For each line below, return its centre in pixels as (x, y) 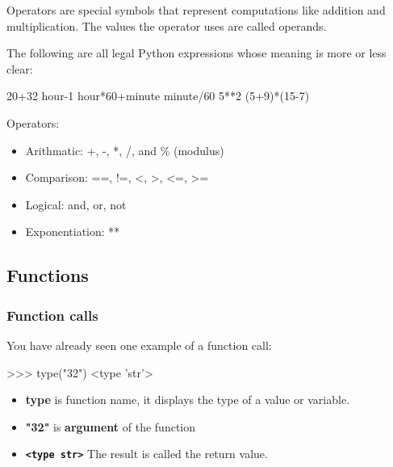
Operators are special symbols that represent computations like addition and (196, 10)
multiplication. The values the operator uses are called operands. (167, 25)
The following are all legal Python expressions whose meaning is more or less (196, 53)
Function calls (52, 315)
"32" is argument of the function (111, 426)
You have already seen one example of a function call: (139, 345)
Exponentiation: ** (73, 231)
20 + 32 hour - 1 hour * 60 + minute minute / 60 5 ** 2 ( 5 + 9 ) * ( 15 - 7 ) (158, 96)
